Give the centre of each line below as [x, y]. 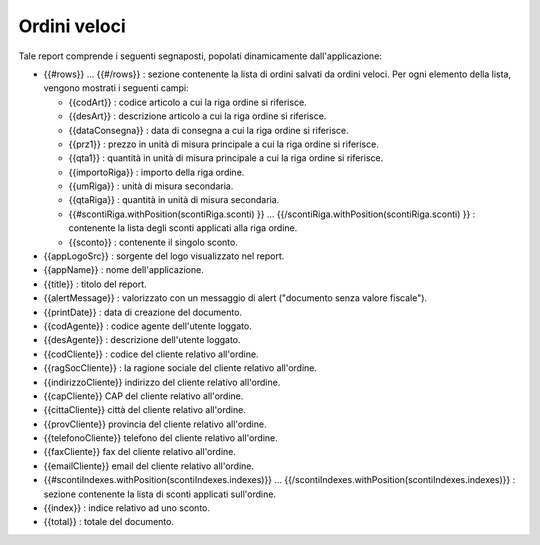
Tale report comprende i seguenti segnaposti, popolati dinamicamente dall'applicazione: [200, 56]
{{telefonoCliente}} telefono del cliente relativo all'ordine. [161, 438]
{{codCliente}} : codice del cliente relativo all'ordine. [151, 354]
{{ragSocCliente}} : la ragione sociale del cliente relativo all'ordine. [180, 368]
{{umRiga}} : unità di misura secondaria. [151, 186]
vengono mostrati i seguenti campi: [116, 88]
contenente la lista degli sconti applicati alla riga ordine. [183, 228]
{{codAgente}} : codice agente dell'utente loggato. [147, 326]
